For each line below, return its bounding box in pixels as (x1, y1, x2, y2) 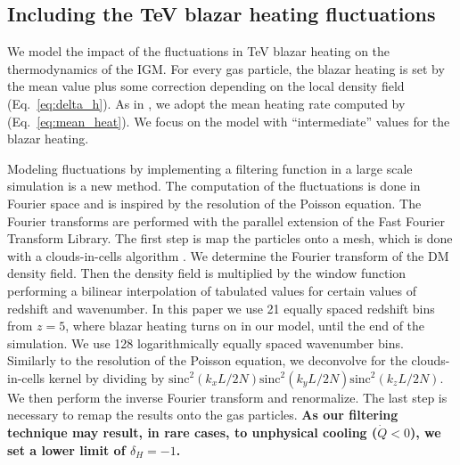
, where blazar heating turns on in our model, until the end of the (65, 316, 425, 335)
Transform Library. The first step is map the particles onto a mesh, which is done (7, 229, 453, 248)
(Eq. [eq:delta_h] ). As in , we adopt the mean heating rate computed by (7, 94, 406, 112)
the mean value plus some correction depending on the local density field (7, 77, 405, 95)
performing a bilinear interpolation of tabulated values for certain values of (7, 281, 416, 299)
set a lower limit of (7, 440, 126, 459)
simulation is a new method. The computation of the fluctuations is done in (7, 176, 421, 195)
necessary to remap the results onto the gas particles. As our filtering (7, 405, 398, 424)
